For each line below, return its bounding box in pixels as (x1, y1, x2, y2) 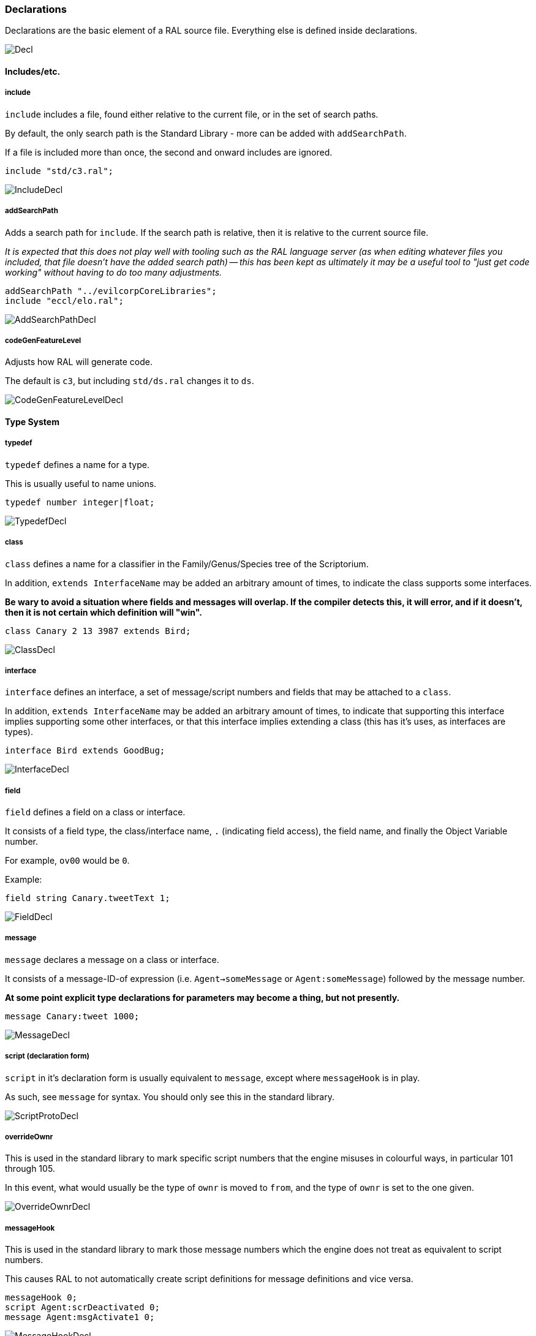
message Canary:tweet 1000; (5, 1011, 140, 1021)
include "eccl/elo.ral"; (5, 295, 124, 306)
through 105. (5, 1163, 55, 1174)
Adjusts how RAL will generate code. (5, 357, 153, 368)
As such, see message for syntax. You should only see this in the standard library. (5, 1091, 334, 1102)
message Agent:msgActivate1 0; (5, 1312, 155, 1323)
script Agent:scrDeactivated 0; (5, 1302, 160, 1313)
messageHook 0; (5, 1293, 78, 1303)
